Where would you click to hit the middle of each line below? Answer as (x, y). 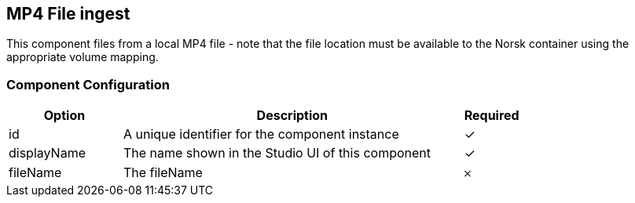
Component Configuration (88, 84)
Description (292, 116)
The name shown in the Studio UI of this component (277, 153)
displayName (47, 153)
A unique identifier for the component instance (261, 134)
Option (64, 116)
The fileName (163, 173)
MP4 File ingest (68, 14)
